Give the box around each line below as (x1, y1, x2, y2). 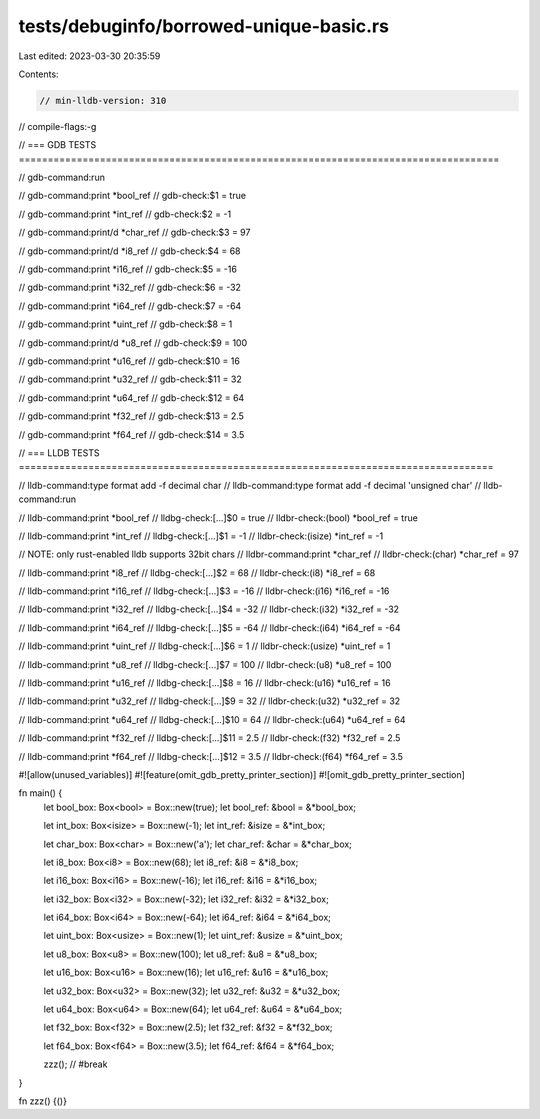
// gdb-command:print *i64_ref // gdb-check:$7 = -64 (18, 300, 242, 312)
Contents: (18, 68, 59, 80)
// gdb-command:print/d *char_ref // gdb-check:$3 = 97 (18, 226, 251, 239)
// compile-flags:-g (18, 120, 97, 132)
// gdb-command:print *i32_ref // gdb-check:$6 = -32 (18, 281, 242, 294)
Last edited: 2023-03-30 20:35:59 (18, 50, 161, 62)
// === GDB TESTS (18, 139, 97, 151)
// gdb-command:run (18, 171, 105, 184)
